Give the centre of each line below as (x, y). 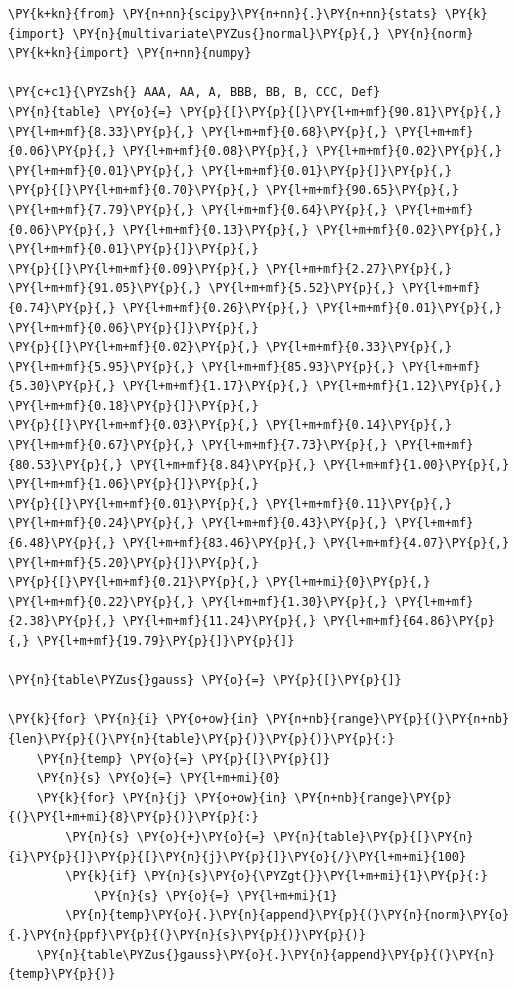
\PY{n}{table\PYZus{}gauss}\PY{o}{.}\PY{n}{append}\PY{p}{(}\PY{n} (265, 954)
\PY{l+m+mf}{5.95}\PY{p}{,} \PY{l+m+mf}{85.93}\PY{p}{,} (201, 366)
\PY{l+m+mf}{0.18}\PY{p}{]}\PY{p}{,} (133, 405)
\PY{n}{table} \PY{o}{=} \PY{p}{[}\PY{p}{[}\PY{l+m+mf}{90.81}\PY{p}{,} (255, 111)
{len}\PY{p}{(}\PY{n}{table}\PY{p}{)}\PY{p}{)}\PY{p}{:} (201, 738)
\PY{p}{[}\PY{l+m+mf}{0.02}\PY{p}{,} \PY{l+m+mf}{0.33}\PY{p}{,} (230, 347)
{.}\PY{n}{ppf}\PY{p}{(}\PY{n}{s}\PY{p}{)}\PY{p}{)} (187, 934)
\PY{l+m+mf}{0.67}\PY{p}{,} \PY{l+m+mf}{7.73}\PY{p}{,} (198, 445)
